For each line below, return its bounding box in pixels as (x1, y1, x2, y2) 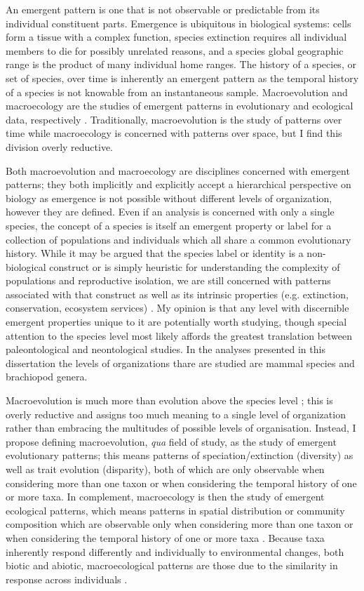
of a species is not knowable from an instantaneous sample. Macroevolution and (6, 84, 348, 99)
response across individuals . (6, 571, 128, 586)
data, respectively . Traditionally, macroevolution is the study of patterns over (6, 112, 342, 126)
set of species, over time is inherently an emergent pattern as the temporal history (6, 70, 359, 85)
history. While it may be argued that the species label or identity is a (6, 246, 304, 260)
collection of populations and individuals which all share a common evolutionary (6, 232, 351, 246)
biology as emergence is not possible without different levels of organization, (6, 190, 332, 205)
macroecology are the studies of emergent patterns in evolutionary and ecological (6, 98, 353, 113)
